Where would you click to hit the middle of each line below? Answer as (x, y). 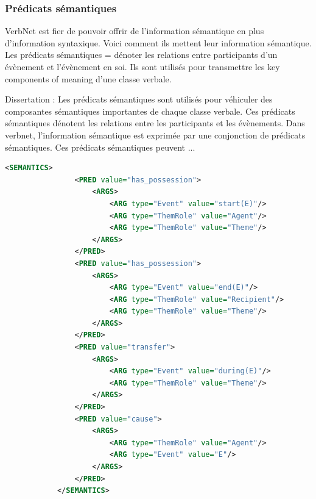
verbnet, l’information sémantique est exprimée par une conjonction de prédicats (155, 135)
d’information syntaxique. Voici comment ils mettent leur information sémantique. (158, 42)
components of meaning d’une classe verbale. (88, 78)
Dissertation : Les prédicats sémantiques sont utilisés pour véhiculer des (139, 99)
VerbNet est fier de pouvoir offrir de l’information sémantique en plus (135, 31)
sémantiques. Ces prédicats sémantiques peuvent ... (100, 147)
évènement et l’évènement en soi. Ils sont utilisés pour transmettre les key (142, 66)
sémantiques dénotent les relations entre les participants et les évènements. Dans (155, 123)
